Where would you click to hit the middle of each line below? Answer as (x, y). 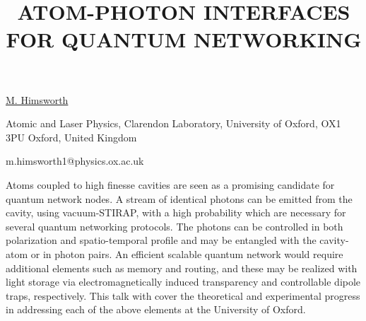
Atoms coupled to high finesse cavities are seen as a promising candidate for (170, 184)
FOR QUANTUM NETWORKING (184, 39)
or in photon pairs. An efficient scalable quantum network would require (187, 253)
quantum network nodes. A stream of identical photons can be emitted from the (179, 198)
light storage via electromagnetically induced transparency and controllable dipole (183, 282)
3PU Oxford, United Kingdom (71, 137)
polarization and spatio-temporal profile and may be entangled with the (161, 240)
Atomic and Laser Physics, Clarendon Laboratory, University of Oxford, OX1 (173, 123)
